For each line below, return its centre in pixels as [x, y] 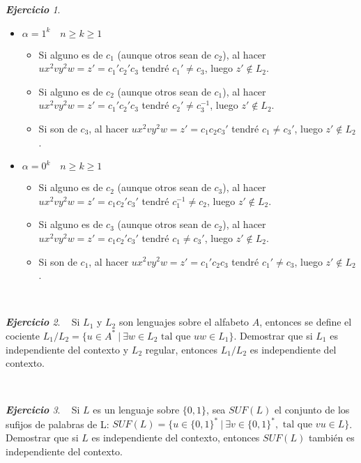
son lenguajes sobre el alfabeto [184, 322]
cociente [23, 335]
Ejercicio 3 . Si [43, 410]
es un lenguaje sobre [136, 410]
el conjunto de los [312, 410]
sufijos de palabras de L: [57, 424]
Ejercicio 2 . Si [43, 322]
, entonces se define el [306, 322]
